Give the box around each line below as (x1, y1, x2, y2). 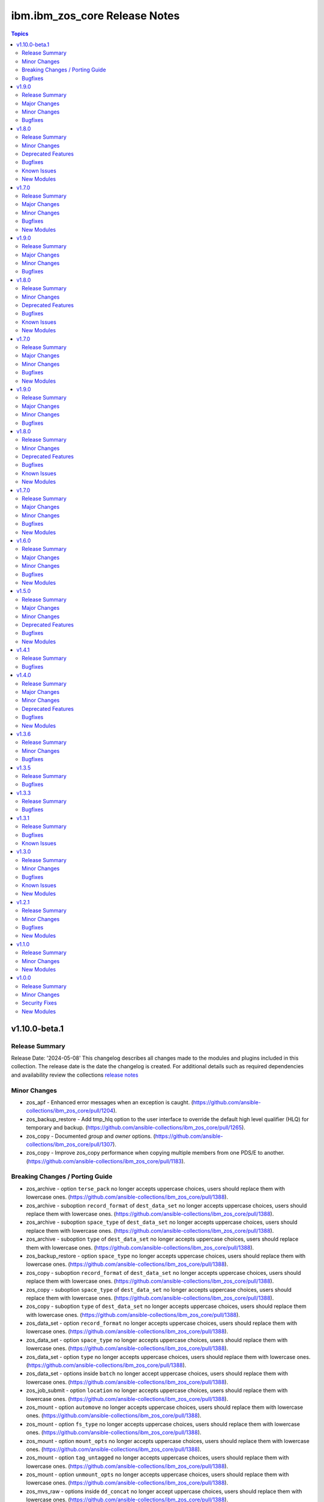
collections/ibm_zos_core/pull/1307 (26, 1140, 113, 1148)
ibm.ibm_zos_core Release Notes (11, 9, 180, 22)
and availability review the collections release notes (11, 1071, 139, 1078)
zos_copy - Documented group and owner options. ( (26, 1133, 155, 1140)
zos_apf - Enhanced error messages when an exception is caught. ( (26, 1098, 193, 1105)
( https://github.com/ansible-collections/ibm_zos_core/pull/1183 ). (26, 1157, 185, 1165)
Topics (11, 30, 29, 37)
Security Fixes (22, 999, 57, 1006)
